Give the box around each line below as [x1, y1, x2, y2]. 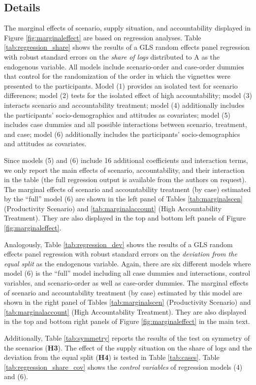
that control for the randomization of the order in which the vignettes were [4, 71, 230, 81]
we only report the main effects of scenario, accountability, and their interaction [4, 164, 245, 175]
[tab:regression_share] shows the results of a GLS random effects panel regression [4, 42, 250, 52]
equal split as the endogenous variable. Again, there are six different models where [4, 258, 251, 268]
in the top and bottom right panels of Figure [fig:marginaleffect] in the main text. [4, 316, 250, 326]
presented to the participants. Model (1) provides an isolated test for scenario [4, 80, 238, 91]
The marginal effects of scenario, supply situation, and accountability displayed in [4, 23, 251, 33]
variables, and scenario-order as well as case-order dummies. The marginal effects [4, 278, 249, 288]
